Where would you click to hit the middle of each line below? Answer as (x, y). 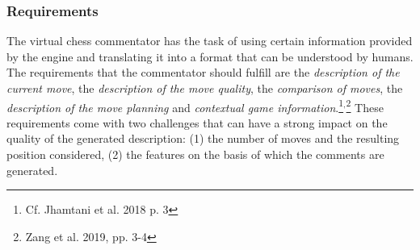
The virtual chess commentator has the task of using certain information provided (210, 41)
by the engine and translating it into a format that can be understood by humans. (210, 56)
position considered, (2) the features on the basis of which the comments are (195, 154)
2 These (365, 106)
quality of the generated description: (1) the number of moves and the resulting (203, 138)
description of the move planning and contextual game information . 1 (175, 106)
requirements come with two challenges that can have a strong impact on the (197, 122)
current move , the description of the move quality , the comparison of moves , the (205, 88)
